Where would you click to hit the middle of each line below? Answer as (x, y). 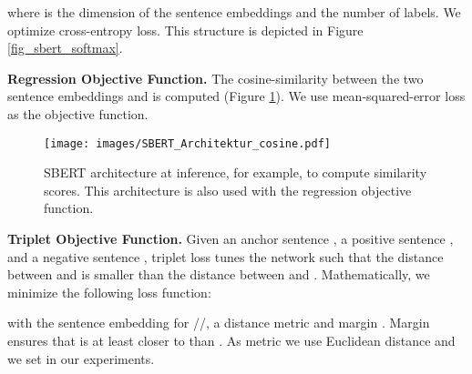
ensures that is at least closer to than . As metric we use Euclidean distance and (231, 340)
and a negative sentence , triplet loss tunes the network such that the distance (226, 256)
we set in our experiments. (81, 358)
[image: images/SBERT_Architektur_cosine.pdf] (187, 143)
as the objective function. (78, 113)
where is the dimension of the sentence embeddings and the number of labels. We (234, 12)
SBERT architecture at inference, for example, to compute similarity (236, 172)
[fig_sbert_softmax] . (65, 48)
